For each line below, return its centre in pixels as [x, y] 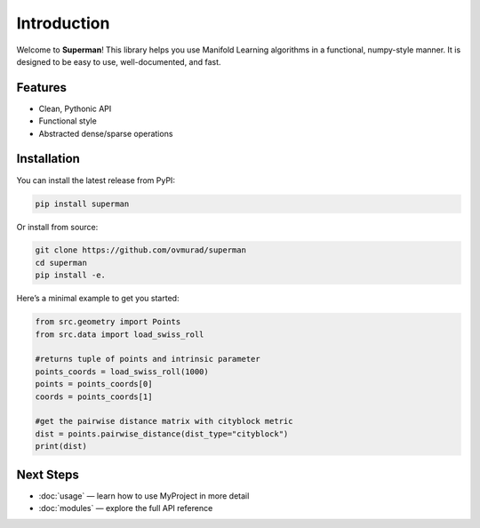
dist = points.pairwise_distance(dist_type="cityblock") [162, 434]
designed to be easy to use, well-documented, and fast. [119, 61]
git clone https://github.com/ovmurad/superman [140, 250]
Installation [48, 159]
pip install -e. [71, 275]
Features [41, 88]
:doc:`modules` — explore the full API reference [126, 508]
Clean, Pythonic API [75, 108]
